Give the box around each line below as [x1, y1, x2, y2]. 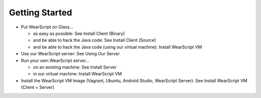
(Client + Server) [21, 85, 55, 90]
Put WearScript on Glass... [21, 24, 73, 30]
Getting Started [9, 7, 72, 18]
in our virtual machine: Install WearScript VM [33, 71, 122, 77]
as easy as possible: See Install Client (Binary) [33, 30, 125, 36]
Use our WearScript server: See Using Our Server [21, 51, 120, 57]
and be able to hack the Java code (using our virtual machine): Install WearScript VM [33, 44, 203, 50]
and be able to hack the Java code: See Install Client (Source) [33, 37, 156, 43]
